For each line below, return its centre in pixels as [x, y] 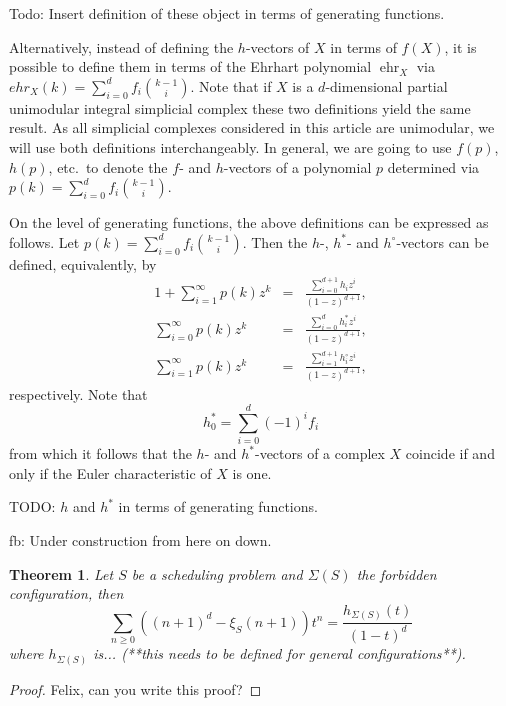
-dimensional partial [386, 85]
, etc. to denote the [108, 166]
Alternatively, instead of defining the [121, 46]
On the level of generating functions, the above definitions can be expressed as [249, 222]
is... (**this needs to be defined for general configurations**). [279, 653]
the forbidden [396, 573]
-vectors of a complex [319, 453]
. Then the [275, 241]
